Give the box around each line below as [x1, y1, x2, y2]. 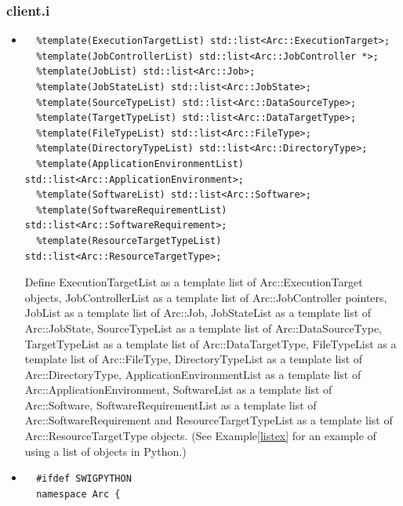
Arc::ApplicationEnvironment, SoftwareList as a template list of [24, 381, 332, 398]
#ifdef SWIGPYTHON [36, 473, 132, 485]
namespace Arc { [36, 488, 121, 500]
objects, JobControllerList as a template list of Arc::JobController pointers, [24, 289, 387, 305]
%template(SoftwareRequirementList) [36, 204, 227, 216]
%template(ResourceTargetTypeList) [36, 235, 222, 246]
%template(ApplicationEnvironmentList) [36, 158, 244, 169]
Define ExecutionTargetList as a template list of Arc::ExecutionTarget [24, 274, 363, 290]
